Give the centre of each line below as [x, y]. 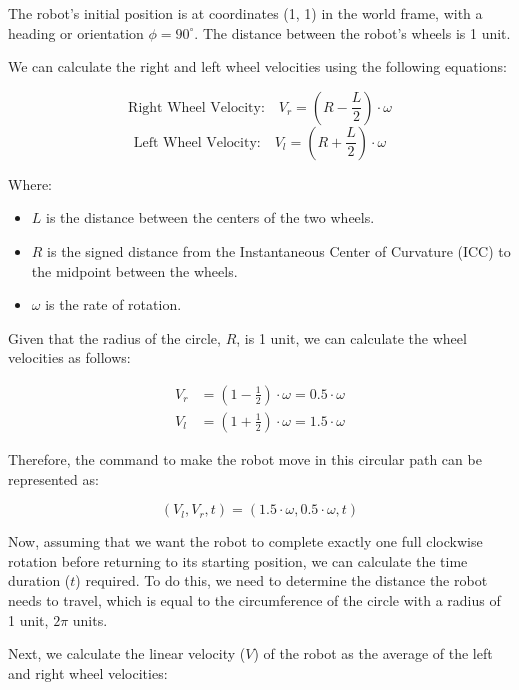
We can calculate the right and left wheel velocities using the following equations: [257, 66]
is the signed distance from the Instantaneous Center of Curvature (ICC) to [279, 250]
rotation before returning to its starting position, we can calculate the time [238, 560]
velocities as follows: [69, 357]
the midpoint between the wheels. [134, 270]
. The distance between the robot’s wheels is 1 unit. [352, 32]
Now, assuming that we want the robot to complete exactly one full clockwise [245, 541]
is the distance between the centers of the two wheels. [210, 217]
